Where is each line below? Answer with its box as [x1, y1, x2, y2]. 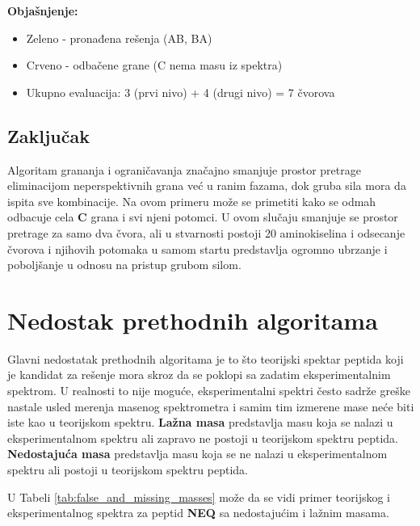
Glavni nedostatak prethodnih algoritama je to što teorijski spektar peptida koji [7, 350, 404, 367]
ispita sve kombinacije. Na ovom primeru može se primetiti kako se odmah [7, 192, 376, 209]
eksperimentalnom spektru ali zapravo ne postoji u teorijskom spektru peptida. [7, 429, 399, 446]
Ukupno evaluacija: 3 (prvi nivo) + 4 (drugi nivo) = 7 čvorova [26, 83, 335, 100]
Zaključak [7, 123, 90, 148]
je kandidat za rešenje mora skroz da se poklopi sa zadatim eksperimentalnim [7, 366, 391, 383]
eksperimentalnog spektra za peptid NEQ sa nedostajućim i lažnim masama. [7, 504, 389, 521]
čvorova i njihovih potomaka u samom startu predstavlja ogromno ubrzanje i [7, 240, 388, 257]
